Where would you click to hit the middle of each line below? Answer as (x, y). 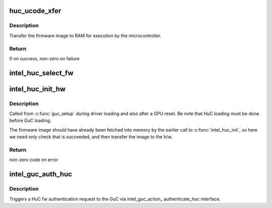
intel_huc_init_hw (38, 89)
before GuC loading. (30, 121)
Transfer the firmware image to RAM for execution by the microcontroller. (85, 36)
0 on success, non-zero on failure (45, 58)
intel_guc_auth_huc (41, 174)
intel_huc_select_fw (42, 73)
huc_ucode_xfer (35, 11)
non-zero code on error (34, 160)
